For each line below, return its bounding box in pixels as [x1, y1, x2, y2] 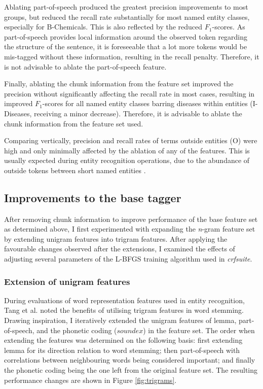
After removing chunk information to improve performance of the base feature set [4, 213, 258, 224]
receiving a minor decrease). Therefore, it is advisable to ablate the [34, 108, 242, 118]
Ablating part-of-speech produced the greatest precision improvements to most [4, 2, 248, 12]
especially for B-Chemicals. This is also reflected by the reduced [4, 21, 203, 32]
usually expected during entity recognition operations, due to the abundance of [4, 155, 250, 166]
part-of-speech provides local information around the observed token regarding [4, 31, 248, 42]
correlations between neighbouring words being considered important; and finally [4, 354, 255, 365]
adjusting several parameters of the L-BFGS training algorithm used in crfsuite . [4, 253, 252, 264]
